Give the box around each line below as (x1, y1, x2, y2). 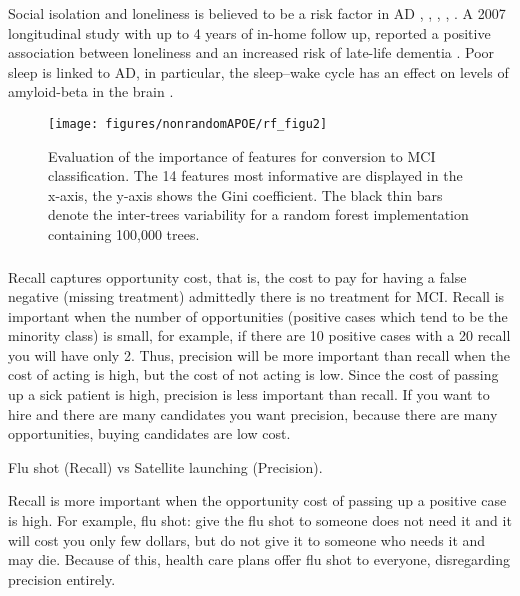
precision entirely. (8, 568, 116, 589)
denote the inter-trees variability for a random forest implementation (48, 204, 469, 225)
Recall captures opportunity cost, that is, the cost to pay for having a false (8, 266, 467, 287)
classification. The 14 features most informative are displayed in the (48, 165, 463, 186)
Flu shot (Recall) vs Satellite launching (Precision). (8, 456, 323, 477)
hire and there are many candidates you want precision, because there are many (8, 403, 498, 424)
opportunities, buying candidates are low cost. (8, 423, 291, 444)
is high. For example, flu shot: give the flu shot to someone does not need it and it (8, 510, 512, 531)
